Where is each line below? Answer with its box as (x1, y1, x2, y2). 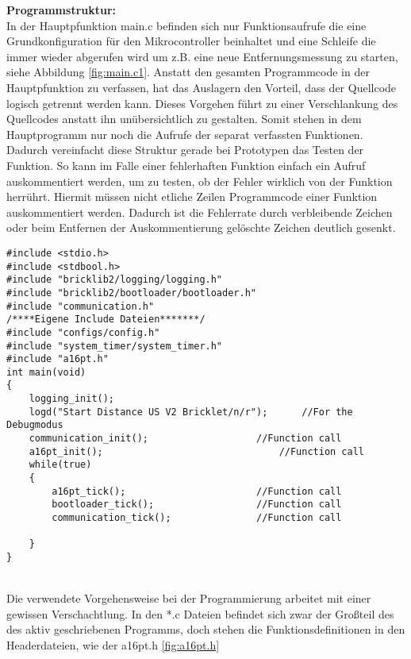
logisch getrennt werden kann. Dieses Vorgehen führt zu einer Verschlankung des (6, 94, 398, 111)
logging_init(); (29, 393, 115, 405)
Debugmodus (6, 419, 63, 431)
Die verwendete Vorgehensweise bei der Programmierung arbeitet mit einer (6, 590, 371, 607)
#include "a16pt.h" (6, 353, 109, 365)
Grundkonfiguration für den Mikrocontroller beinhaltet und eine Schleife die (6, 33, 376, 49)
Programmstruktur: (6, 2, 117, 17)
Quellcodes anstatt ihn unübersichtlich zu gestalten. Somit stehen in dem (6, 110, 362, 127)
